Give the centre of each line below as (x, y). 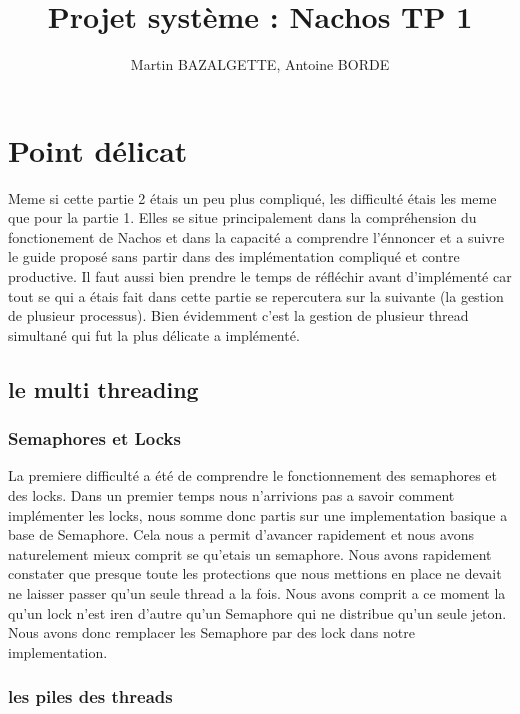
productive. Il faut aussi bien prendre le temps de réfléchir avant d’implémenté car (260, 276)
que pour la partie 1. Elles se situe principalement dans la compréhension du (242, 217)
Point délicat (98, 149)
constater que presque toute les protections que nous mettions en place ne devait (255, 573)
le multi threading (103, 388)
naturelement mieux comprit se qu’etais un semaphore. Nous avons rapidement (250, 553)
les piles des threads (90, 696)
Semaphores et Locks (94, 438)
